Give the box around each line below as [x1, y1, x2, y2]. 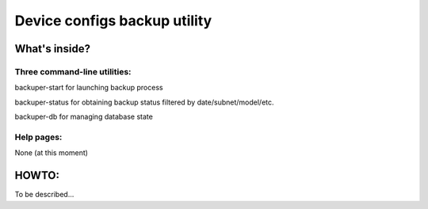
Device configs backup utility [14, 12, 212, 29]
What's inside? [14, 42, 91, 55]
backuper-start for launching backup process [14, 83, 163, 93]
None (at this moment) [14, 148, 89, 158]
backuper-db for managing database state [14, 112, 154, 122]
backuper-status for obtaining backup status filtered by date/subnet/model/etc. [14, 97, 274, 107]
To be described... [14, 190, 75, 199]
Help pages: [14, 131, 63, 142]
